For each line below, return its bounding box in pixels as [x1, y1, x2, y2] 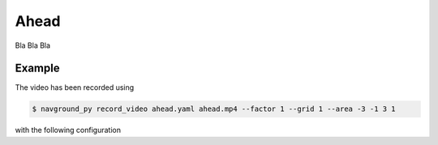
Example [15, 62, 60, 75]
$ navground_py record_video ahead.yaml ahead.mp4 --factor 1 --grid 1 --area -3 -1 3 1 [32, 104, 397, 113]
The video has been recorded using [15, 83, 135, 92]
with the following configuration [15, 126, 122, 135]
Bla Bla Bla [15, 41, 51, 50]
